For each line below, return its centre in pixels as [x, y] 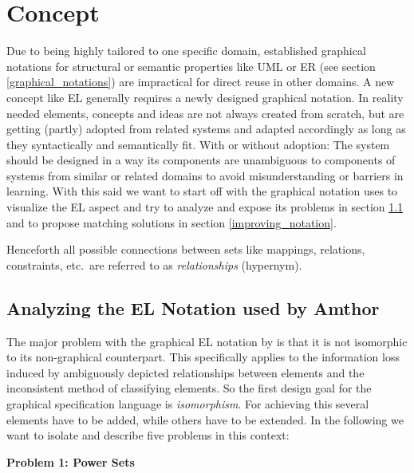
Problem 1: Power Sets [71, 461]
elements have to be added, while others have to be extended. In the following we [205, 419]
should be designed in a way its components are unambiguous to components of [201, 160]
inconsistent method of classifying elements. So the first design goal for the [189, 388]
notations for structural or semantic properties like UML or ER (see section [191, 66]
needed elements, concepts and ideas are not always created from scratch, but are [205, 113]
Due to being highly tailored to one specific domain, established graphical [186, 51]
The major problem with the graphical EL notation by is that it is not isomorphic [207, 341]
